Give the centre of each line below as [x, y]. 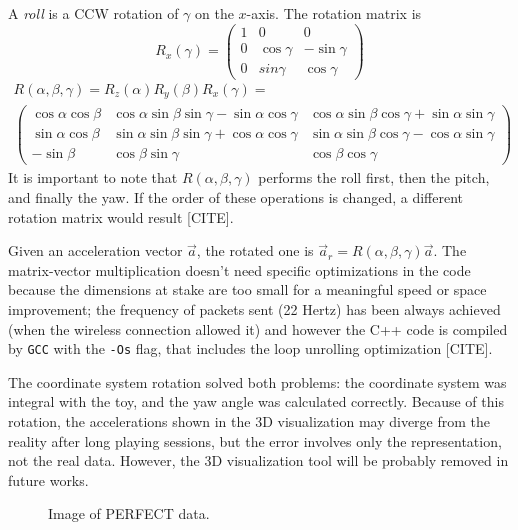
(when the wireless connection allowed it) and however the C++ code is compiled [258, 328]
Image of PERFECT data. [129, 513]
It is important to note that [93, 177]
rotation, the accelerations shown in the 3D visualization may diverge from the [249, 421]
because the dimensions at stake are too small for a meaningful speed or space [247, 289]
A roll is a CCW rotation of [93, 13]
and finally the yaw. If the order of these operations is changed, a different [235, 197]
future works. [48, 479]
